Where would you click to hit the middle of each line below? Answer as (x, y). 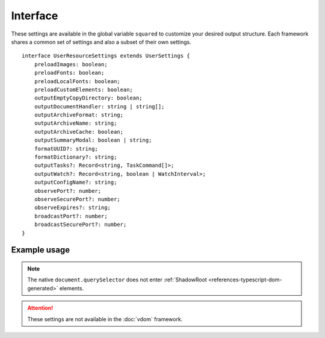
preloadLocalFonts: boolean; (77, 81)
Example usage (41, 250)
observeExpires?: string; (73, 208)
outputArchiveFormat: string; (79, 115)
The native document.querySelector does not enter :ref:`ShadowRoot (117, 280)
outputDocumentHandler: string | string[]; (99, 106)
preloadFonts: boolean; (69, 73)
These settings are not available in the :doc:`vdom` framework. (105, 319)
